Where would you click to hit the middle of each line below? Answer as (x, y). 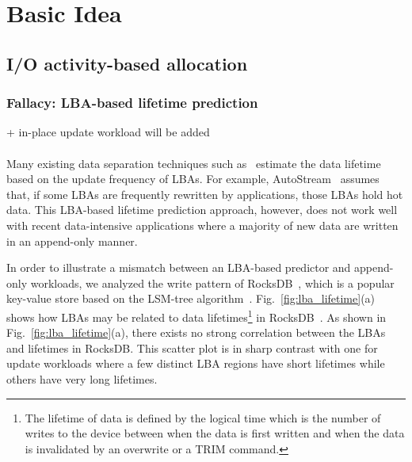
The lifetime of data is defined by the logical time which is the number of (203, 417)
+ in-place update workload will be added (108, 132)
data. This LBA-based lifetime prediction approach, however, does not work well (202, 210)
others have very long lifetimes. (82, 378)
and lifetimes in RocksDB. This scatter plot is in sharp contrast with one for (192, 347)
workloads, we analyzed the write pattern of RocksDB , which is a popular (212, 283)
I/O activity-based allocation (127, 63)
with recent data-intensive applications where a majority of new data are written (202, 225)
